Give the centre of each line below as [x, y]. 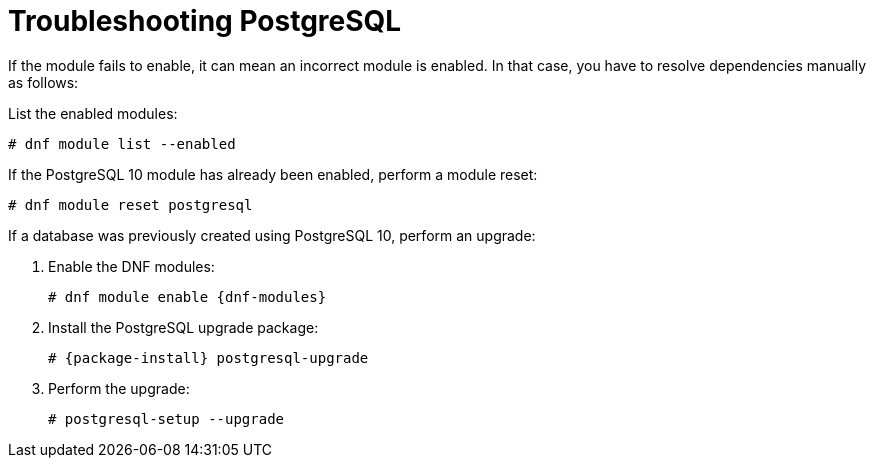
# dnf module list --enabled [122, 143]
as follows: [43, 82]
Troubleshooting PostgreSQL [205, 21]
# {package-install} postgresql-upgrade [208, 357]
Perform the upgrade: [119, 388]
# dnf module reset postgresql [130, 204]
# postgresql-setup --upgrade [166, 418]
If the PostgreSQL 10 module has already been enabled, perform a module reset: [273, 174]
